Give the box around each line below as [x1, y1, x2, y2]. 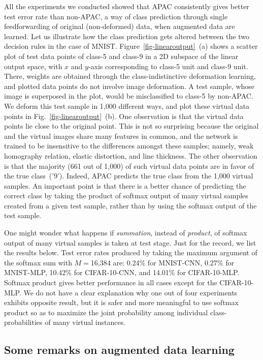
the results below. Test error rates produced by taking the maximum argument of [4, 247, 257, 258]
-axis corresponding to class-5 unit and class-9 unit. [88, 61, 248, 71]
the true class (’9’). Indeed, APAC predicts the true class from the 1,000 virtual [4, 170, 253, 181]
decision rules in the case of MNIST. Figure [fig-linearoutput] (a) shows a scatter [4, 41, 258, 51]
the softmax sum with [4, 257, 72, 267]
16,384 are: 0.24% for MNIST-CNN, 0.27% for [90, 257, 234, 267]
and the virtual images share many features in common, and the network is [4, 130, 238, 141]
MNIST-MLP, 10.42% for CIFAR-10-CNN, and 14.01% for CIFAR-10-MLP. [4, 267, 240, 278]
